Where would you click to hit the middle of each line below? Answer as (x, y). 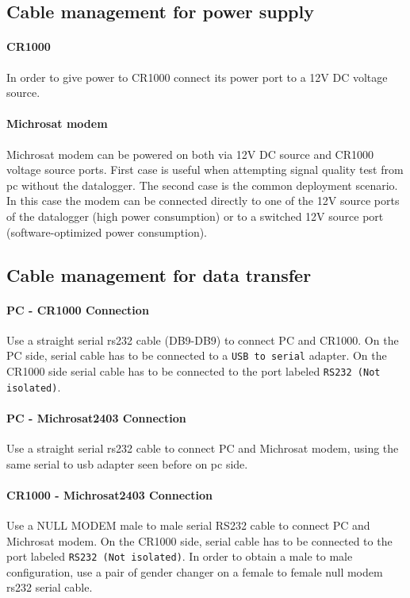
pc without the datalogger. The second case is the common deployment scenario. (202, 185)
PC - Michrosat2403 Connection (96, 417)
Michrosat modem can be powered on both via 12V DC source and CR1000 (190, 154)
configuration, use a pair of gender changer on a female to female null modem (195, 571)
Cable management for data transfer (159, 274)
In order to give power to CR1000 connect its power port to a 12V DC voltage (197, 77)
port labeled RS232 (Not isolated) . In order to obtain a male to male (180, 556)
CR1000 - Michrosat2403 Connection (109, 494)
